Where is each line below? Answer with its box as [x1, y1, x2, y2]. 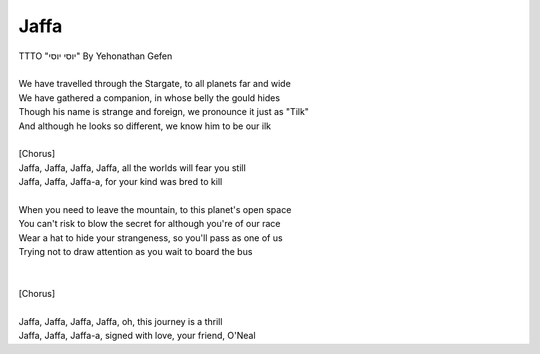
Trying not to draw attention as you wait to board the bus [18, 246, 253, 258]
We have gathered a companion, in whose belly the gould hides [18, 91, 280, 104]
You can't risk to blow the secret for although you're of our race [18, 218, 281, 230]
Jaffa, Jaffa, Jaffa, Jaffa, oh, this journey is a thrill [18, 315, 223, 327]
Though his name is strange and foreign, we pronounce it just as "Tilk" [18, 106, 310, 118]
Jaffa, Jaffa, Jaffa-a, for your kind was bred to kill [18, 176, 223, 188]
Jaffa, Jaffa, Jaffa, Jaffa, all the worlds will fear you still [18, 161, 247, 174]
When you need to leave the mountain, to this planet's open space [18, 203, 292, 215]
